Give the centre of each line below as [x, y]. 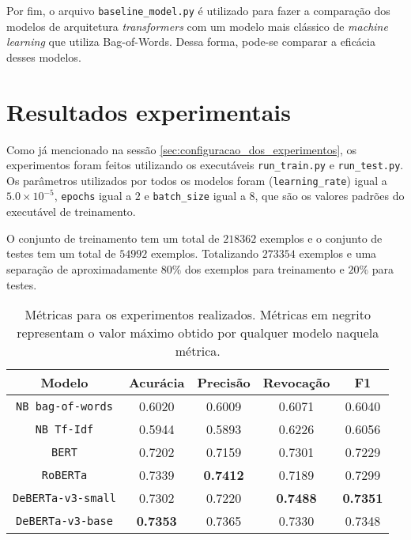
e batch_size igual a [195, 196]
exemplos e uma [338, 253]
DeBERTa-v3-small [64, 498]
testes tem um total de [61, 253]
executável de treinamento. [71, 211]
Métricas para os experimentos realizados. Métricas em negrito [198, 315]
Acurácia [156, 383]
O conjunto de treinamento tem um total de [113, 238]
